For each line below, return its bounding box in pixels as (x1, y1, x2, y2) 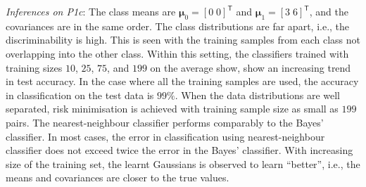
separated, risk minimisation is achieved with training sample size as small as (6, 101, 339, 116)
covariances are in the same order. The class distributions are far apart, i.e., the (6, 18, 350, 33)
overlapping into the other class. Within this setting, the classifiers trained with (6, 46, 349, 60)
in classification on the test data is (6, 87, 154, 102)
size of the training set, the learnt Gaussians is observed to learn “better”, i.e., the (6, 156, 360, 171)
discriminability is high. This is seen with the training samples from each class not (6, 32, 361, 47)
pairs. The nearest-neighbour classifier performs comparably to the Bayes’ (6, 115, 324, 129)
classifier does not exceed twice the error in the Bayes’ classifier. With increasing (6, 143, 353, 157)
